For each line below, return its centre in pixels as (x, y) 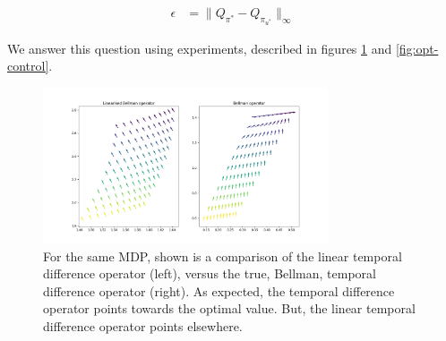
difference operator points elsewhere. (143, 326)
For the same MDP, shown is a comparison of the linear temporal (223, 256)
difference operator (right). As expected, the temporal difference (219, 290)
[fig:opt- (417, 48)
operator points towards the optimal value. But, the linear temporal (229, 308)
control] (28, 66)
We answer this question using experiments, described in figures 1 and (200, 48)
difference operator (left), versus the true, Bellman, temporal (210, 273)
